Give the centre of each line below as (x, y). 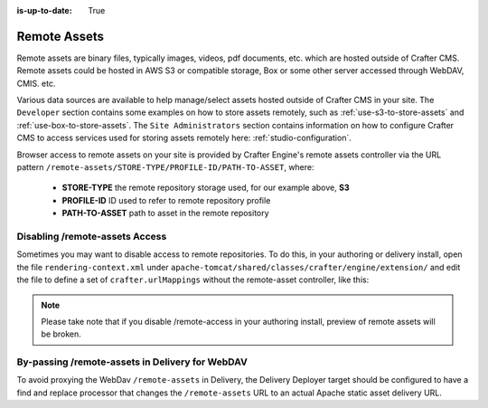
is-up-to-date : (44, 10)
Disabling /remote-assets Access (92, 236)
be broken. (61, 334)
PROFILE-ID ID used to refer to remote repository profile (166, 200)
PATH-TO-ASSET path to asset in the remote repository (166, 213)
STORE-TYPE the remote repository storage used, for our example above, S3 (206, 188)
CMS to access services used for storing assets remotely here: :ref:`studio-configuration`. (184, 138)
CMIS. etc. (36, 83)
